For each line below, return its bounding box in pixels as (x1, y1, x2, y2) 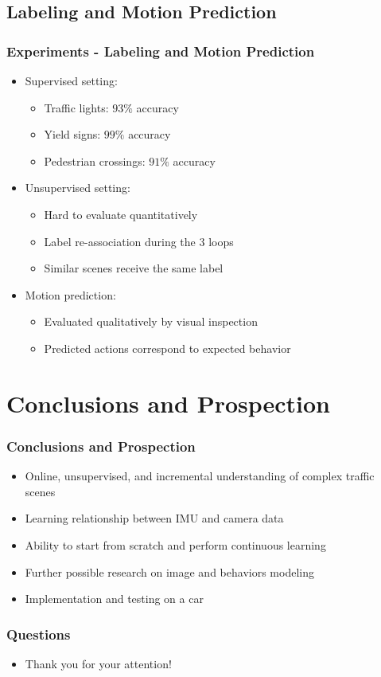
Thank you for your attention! (25, 655, 172, 671)
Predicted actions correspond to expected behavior (44, 339, 291, 356)
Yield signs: (44, 126, 101, 143)
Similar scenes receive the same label (44, 260, 224, 276)
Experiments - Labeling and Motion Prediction (6, 41, 315, 61)
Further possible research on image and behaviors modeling (25, 563, 314, 580)
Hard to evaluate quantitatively (44, 205, 198, 222)
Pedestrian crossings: (44, 152, 146, 169)
